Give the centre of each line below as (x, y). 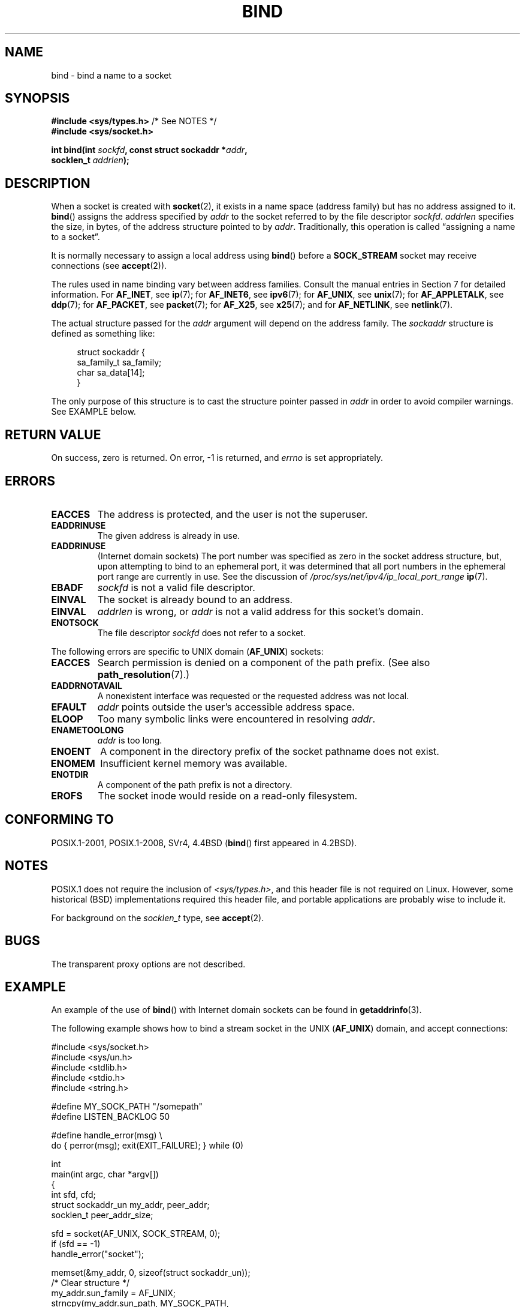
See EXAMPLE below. (93, 412)
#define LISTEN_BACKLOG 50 (111, 1117)
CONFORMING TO (59, 820)
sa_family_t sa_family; (119, 362)
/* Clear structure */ (90, 1283)
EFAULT (69, 707)
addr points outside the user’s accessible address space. (226, 707)
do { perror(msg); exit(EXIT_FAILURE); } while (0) (147, 1146)
